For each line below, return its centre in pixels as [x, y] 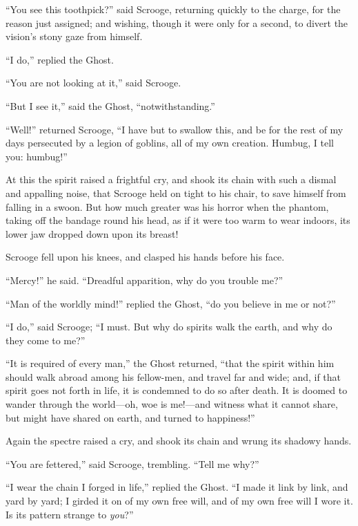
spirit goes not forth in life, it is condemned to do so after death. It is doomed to [177, 390]
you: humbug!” [37, 156]
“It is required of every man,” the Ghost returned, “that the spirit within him [170, 363]
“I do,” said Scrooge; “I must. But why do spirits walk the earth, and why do [169, 327]
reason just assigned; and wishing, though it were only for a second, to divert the [177, 22]
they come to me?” [46, 340]
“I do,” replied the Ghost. [60, 59]
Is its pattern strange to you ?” [70, 514]
